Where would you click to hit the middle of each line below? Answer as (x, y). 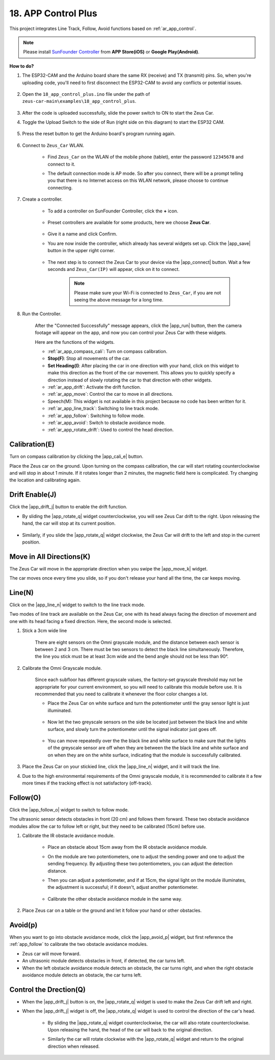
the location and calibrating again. (45, 480)
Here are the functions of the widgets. (75, 342)
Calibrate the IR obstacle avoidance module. (68, 835)
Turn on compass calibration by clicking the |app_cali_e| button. (76, 456)
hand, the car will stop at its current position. (69, 523)
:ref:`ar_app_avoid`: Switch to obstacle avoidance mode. (106, 422)
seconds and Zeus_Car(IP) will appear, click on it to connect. (114, 269)
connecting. (60, 187)
